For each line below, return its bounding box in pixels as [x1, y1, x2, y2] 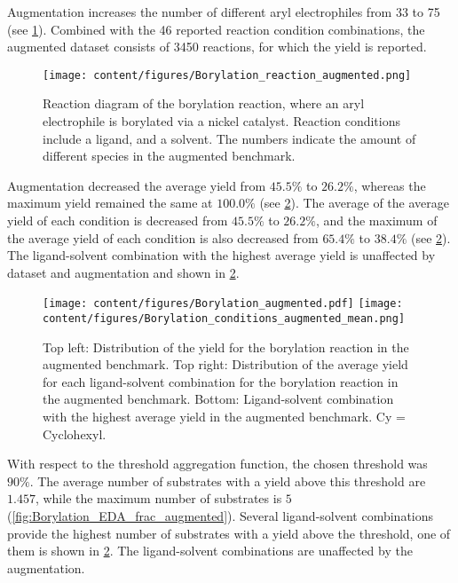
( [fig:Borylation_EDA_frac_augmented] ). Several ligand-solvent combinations [7, 507, 434, 525]
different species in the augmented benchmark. [43, 146, 296, 165]
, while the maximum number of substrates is [35, 489, 282, 508]
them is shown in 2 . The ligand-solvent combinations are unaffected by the [7, 541, 413, 560]
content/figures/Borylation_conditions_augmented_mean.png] [43, 312, 406, 326]
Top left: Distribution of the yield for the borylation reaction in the [43, 337, 409, 356]
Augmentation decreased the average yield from [7, 176, 266, 194]
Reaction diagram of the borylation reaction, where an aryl [43, 94, 365, 113]
